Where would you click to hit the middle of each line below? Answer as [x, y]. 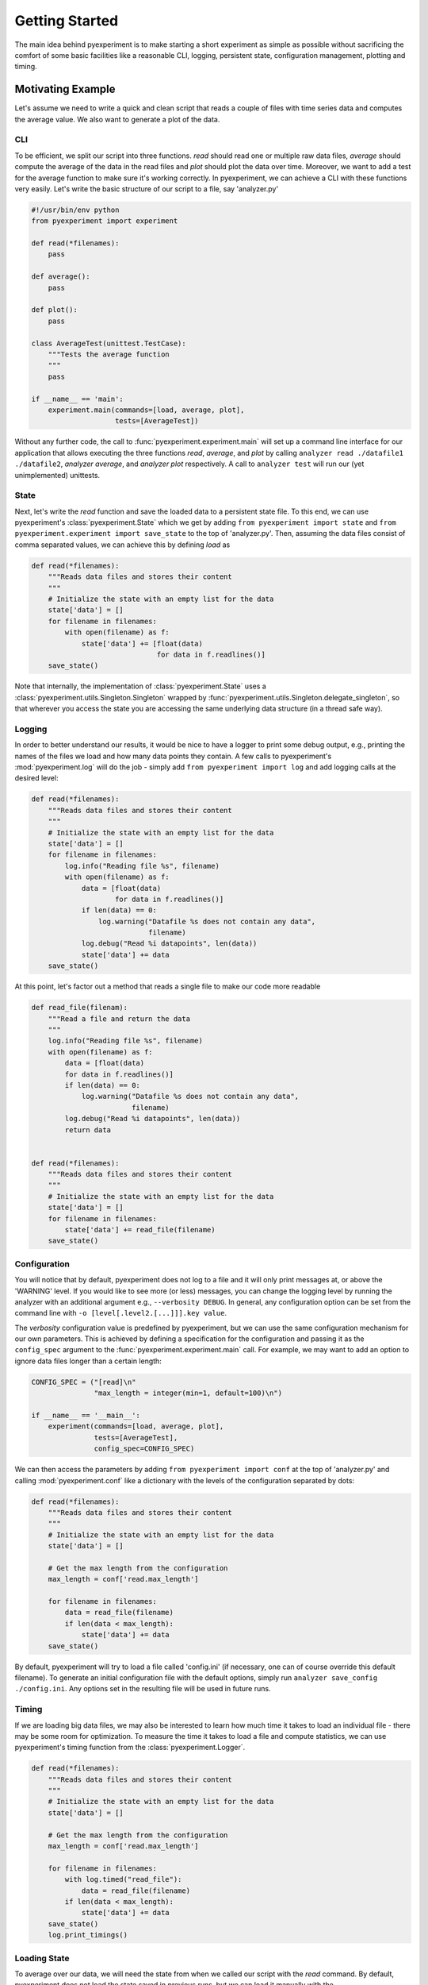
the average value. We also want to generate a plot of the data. [117, 119]
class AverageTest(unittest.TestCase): [109, 343]
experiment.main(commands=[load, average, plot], [146, 410]
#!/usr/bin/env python [75, 210]
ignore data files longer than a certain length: [88, 1361]
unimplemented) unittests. [57, 475]
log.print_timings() [88, 1935]
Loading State [42, 1958]
